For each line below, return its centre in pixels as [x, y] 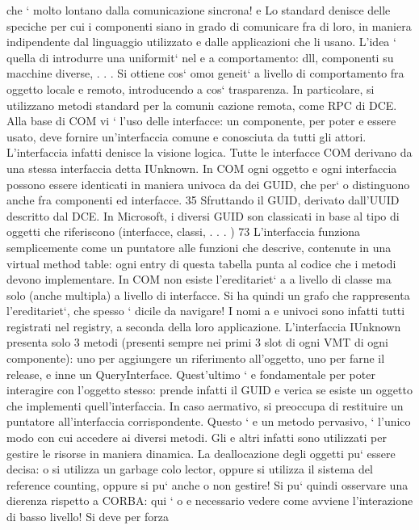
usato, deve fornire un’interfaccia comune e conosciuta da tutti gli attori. [186, 136]
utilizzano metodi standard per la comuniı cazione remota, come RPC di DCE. [202, 105]
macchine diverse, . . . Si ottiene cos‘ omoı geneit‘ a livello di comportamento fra [205, 73]
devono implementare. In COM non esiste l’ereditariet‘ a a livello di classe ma [199, 279]
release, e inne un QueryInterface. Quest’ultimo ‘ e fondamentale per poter [191, 374]
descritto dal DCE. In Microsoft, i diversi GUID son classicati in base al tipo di [203, 215]
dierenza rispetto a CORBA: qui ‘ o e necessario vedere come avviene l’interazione [210, 501]
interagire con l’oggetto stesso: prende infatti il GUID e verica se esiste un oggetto [209, 390]
